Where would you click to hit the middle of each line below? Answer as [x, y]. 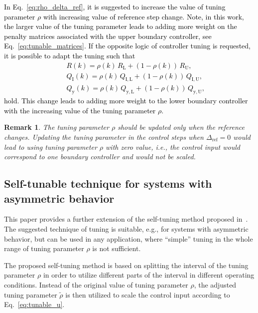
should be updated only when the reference [181, 127]
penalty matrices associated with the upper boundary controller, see [108, 36]
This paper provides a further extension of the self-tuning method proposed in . [126, 219]
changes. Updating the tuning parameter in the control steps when [104, 137]
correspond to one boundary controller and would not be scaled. [100, 156]
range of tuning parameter [44, 248]
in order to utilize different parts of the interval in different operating [149, 275]
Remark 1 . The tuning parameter [57, 127]
